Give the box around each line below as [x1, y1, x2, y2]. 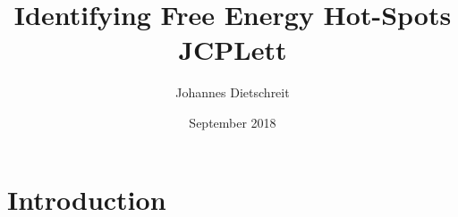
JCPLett [178, 31, 287, 68]
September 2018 [189, 113, 276, 131]
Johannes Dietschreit [175, 83, 290, 102]
